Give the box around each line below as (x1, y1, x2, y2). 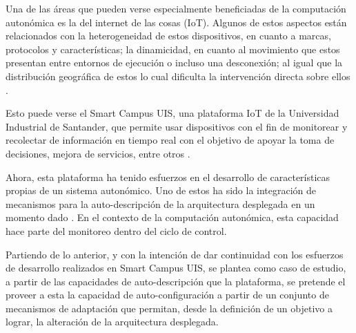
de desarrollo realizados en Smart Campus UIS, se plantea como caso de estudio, (6, 260, 346, 275)
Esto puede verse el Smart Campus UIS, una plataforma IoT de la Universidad (6, 106, 339, 120)
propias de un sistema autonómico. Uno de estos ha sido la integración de (6, 183, 317, 198)
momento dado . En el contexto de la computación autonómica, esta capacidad (6, 210, 339, 225)
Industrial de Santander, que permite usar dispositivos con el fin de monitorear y (6, 119, 348, 133)
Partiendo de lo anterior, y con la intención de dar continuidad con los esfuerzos (6, 247, 344, 261)
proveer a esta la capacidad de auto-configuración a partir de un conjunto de (6, 287, 329, 302)
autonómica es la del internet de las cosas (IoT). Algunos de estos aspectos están (6, 15, 347, 29)
